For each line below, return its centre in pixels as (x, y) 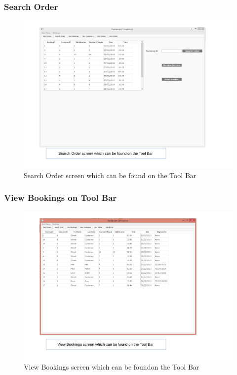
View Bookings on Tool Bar (60, 197)
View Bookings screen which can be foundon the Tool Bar (112, 366)
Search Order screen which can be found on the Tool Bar (110, 175)
